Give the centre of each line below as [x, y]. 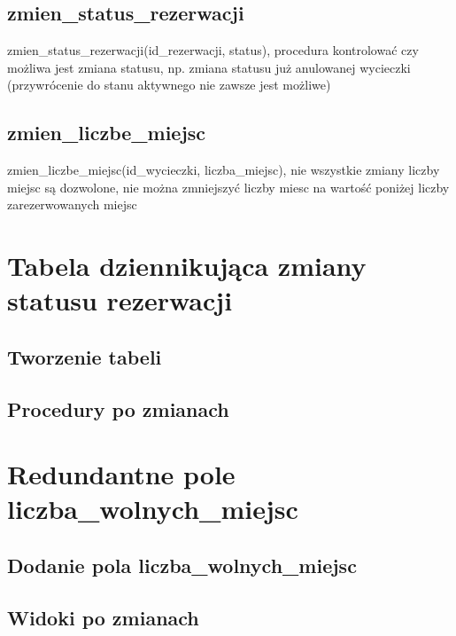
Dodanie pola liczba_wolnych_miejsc [182, 565]
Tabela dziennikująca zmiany [187, 266]
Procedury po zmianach [118, 408]
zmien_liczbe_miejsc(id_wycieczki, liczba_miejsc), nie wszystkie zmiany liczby [224, 170]
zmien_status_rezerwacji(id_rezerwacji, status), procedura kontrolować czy [213, 50]
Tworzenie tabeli [85, 356]
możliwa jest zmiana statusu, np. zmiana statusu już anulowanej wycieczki [209, 67]
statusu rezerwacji [120, 300]
